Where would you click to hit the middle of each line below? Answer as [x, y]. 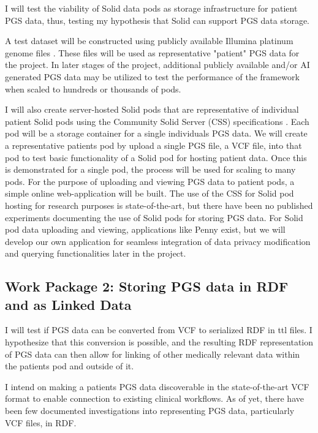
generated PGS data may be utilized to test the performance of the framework [152, 76]
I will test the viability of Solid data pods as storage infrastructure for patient [151, 8]
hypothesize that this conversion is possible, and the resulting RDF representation [159, 342]
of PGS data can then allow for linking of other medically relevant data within [153, 354]
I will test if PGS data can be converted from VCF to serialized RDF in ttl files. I [159, 330]
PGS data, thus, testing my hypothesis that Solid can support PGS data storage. [157, 20]
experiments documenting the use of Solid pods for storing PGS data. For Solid [154, 217]
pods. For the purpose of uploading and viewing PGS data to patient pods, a [150, 181]
